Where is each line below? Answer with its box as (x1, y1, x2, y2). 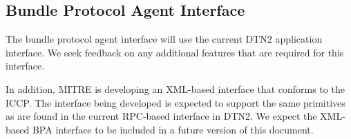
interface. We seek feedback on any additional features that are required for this (6, 45, 344, 59)
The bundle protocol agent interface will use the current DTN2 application (6, 32, 323, 46)
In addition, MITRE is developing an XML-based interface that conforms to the (6, 81, 345, 96)
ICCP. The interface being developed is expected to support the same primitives (6, 95, 345, 109)
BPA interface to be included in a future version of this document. (32, 122, 314, 136)
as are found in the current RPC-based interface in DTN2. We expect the (6, 109, 317, 123)
